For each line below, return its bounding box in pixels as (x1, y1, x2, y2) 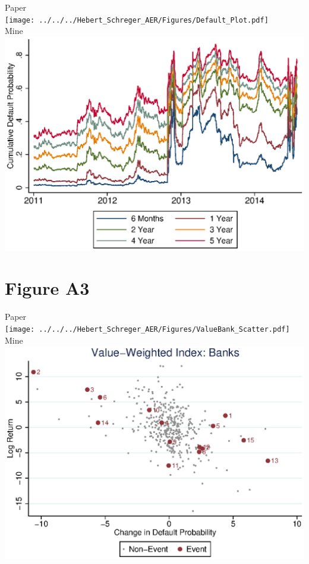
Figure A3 (5, 276, 90, 300)
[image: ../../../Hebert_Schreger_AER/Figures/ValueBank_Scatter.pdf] (5, 325, 290, 334)
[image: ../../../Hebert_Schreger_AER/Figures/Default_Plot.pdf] (5, 15, 269, 24)
